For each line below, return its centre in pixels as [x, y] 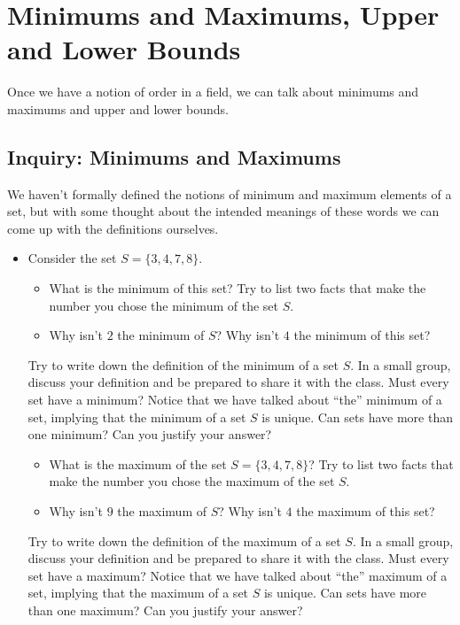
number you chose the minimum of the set [164, 305]
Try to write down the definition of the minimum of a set [183, 364]
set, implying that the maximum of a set [138, 593]
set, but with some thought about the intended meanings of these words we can [223, 211]
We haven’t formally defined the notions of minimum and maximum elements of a [230, 193]
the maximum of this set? [366, 511]
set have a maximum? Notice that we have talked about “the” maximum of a [238, 575]
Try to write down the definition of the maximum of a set [184, 540]
